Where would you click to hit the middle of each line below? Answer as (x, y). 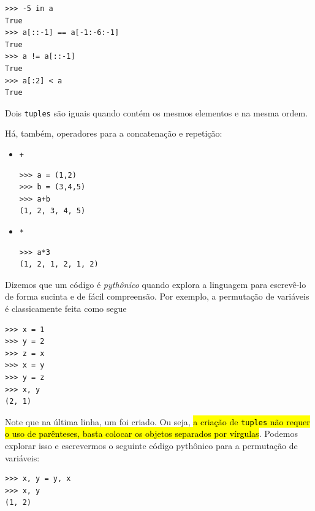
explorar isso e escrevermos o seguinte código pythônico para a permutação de (151, 446)
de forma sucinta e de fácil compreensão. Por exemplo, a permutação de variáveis (157, 296)
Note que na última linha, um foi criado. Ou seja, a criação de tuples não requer (157, 421)
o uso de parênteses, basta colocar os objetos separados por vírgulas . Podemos (151, 433)
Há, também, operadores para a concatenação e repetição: (114, 133)
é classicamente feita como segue (66, 308)
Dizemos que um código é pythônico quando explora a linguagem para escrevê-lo (156, 284)
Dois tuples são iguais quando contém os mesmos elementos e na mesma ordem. (157, 112)
